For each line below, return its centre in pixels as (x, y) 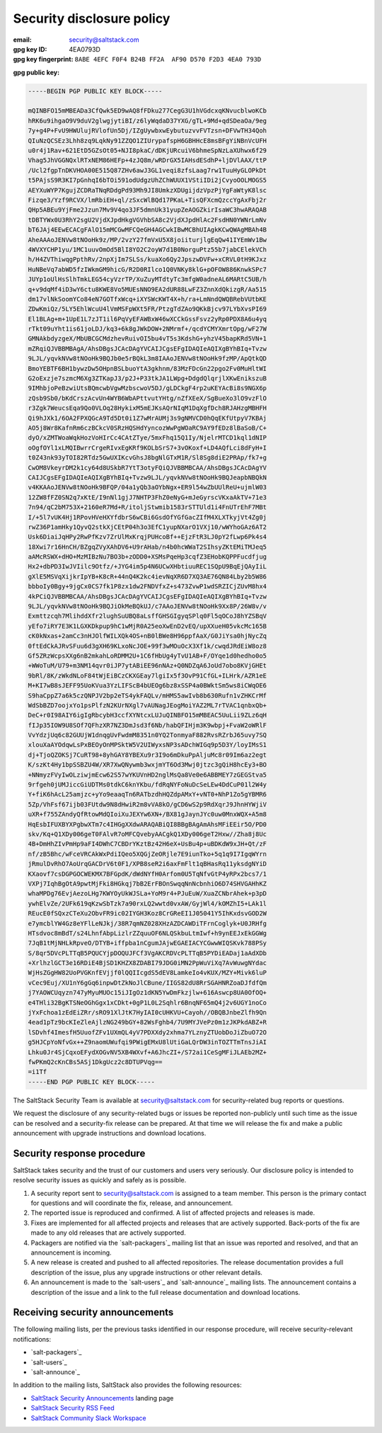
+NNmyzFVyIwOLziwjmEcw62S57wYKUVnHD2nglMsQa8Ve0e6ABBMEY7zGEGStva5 (147, 775)
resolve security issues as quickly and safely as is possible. (100, 1180)
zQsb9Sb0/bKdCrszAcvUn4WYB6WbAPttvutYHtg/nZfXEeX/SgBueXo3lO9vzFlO (147, 398)
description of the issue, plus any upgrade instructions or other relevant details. (147, 1272)
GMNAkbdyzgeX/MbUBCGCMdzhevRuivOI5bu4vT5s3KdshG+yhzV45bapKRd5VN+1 (147, 339)
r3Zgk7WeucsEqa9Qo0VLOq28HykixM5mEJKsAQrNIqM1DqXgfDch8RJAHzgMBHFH (147, 408)
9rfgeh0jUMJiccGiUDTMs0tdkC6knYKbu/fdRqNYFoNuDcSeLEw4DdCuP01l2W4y (147, 785)
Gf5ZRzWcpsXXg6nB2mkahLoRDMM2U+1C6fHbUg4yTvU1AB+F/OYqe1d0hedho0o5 (147, 656)
